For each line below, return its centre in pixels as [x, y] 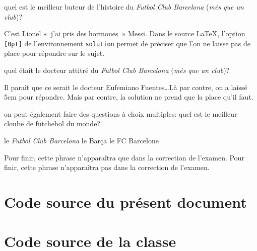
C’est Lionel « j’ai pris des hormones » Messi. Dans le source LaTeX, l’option [125, 33]
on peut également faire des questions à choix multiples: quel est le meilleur [121, 113]
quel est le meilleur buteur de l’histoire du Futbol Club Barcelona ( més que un [124, 7]
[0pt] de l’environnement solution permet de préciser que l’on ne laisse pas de [127, 43]
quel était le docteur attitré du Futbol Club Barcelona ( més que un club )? [117, 70]
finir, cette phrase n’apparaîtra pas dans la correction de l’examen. [107, 167]
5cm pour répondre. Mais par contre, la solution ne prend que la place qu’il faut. [129, 97]
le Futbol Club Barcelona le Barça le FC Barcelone [81, 140]
